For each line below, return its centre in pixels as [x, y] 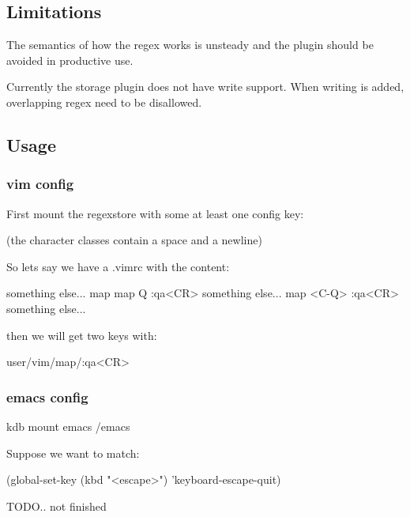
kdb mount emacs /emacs [68, 426]
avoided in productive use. [70, 60]
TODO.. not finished [56, 506]
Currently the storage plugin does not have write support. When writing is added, [205, 87]
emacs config [47, 396]
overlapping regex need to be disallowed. [104, 102]
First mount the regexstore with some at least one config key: [155, 213]
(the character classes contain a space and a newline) [134, 240]
